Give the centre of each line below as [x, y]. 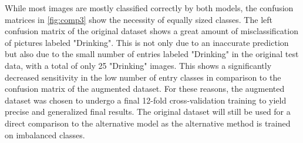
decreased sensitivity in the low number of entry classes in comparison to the [143, 77]
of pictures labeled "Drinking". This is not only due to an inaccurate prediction [147, 42]
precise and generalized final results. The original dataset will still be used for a [148, 112]
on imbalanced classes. [45, 134]
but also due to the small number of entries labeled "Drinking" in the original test [152, 54]
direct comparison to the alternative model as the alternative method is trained [148, 123]
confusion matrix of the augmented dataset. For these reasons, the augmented [145, 89]
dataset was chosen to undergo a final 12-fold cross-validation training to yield [146, 100]
